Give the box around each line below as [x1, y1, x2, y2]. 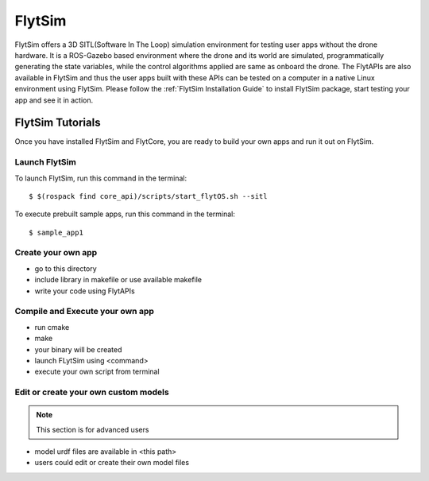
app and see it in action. [14, 95, 94, 105]
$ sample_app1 [29, 227, 83, 237]
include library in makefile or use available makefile [34, 275, 203, 285]
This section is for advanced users [36, 425, 149, 434]
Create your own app [14, 247, 98, 258]
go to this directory [34, 263, 97, 273]
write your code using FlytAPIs [34, 286, 135, 296]
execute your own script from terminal [34, 367, 160, 377]
